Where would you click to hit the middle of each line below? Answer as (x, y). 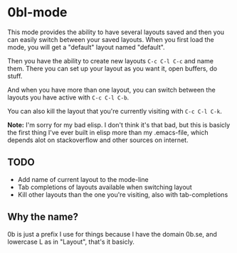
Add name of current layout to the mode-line (83, 179)
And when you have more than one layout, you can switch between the (111, 90)
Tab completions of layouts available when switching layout (105, 187)
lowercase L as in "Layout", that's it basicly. (71, 242)
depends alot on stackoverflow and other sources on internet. (98, 140)
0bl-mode (37, 12)
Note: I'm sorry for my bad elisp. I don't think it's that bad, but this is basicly (119, 124)
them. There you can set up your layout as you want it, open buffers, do (112, 68)
